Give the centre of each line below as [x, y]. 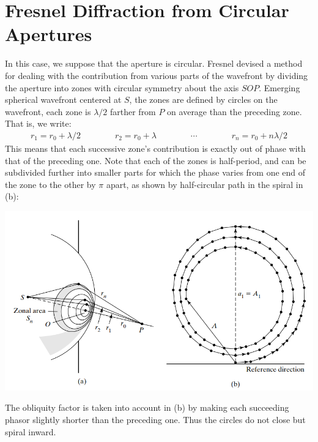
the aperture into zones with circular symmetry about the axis [122, 87]
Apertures [49, 34]
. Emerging [279, 87]
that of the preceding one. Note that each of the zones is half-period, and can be [156, 160]
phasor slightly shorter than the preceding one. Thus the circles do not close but [155, 419]
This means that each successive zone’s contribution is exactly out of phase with [155, 148]
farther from [133, 111]
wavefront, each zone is [48, 111]
